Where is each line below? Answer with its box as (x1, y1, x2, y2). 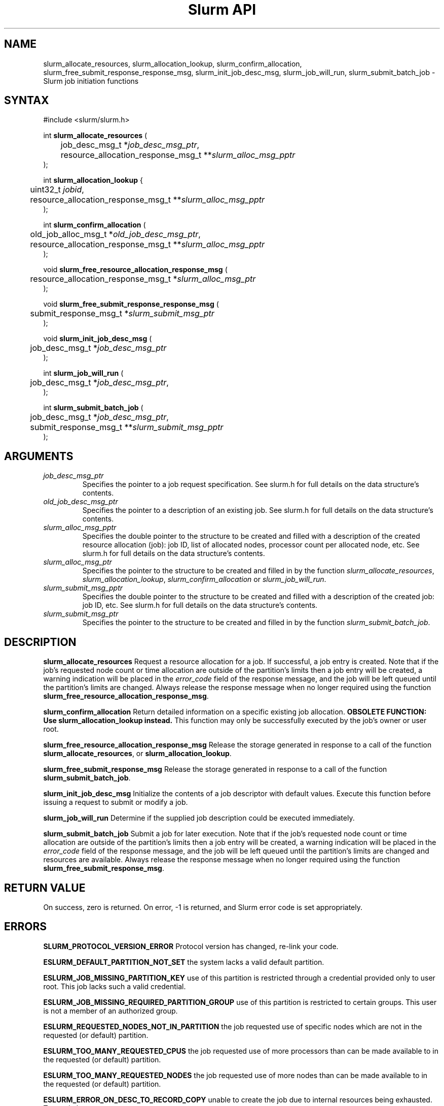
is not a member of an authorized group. (43, 1006, 178, 1015)
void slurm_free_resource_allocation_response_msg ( (43, 265, 228, 274)
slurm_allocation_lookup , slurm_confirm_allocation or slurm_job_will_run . (82, 575, 326, 584)
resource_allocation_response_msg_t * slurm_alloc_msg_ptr (30, 274, 256, 284)
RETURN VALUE (4, 881, 86, 894)
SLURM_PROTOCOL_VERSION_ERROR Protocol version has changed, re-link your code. (43, 941, 339, 951)
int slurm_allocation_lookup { (43, 176, 143, 185)
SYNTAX (4, 94, 49, 107)
